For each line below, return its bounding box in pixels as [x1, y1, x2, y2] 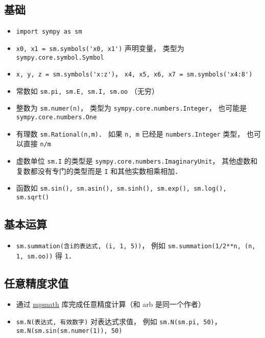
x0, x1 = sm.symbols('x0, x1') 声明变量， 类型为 [16, 42, 184, 53]
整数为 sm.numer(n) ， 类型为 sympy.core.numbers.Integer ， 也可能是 [16, 102, 247, 113]
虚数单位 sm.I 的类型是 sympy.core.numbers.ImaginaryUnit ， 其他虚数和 [16, 155, 258, 166]
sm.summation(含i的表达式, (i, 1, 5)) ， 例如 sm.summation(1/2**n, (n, [16, 240, 256, 250]
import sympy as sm [16, 28, 82, 36]
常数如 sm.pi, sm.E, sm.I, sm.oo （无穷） [16, 85, 159, 96]
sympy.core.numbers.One [16, 114, 97, 121]
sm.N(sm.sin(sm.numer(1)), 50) [16, 327, 123, 334]
